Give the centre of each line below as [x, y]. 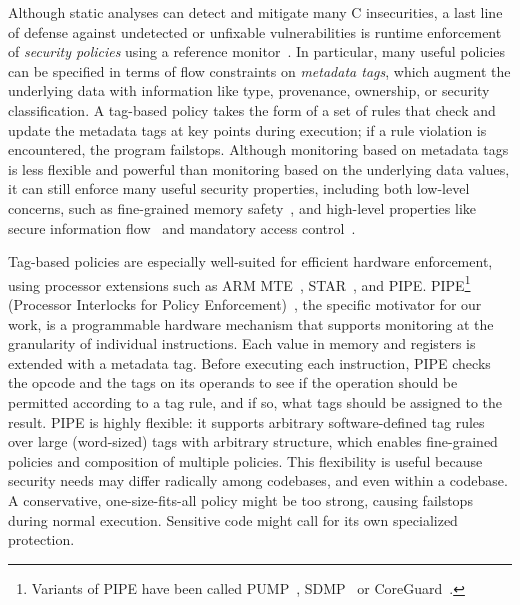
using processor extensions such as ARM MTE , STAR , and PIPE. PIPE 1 [239, 283]
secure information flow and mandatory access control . [182, 227]
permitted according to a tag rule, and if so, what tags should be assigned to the [255, 401]
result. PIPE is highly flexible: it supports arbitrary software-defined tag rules [246, 421]
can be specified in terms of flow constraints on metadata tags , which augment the [259, 70]
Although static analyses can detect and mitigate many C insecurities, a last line [255, 12]
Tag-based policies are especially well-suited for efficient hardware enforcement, [250, 261]
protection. [41, 539]
